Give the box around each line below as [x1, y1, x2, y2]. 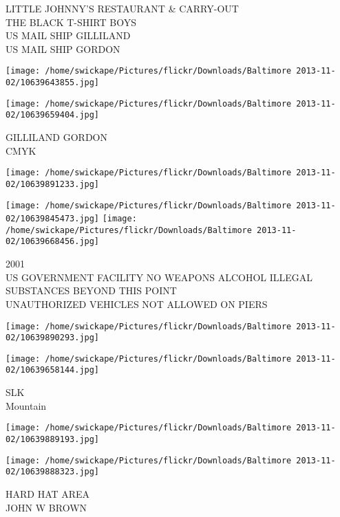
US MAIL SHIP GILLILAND [6, 28, 131, 43]
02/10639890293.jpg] [6, 333, 100, 343]
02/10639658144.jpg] [6, 365, 100, 375]
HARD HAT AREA [6, 486, 90, 500]
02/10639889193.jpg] [6, 434, 100, 444]
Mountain [6, 398, 47, 412]
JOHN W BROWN [6, 500, 87, 514]
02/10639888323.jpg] [6, 467, 100, 477]
